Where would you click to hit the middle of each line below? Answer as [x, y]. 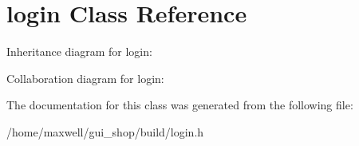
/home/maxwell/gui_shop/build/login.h [105, 131]
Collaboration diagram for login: [85, 78]
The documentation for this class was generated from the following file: [180, 105]
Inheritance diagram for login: [79, 51]
